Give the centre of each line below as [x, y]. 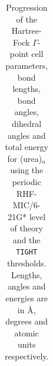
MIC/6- [26, 205]
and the [26, 239]
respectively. [27, 356]
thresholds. [27, 263]
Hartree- [26, 31]
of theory [26, 228]
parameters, [27, 65]
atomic [26, 332]
